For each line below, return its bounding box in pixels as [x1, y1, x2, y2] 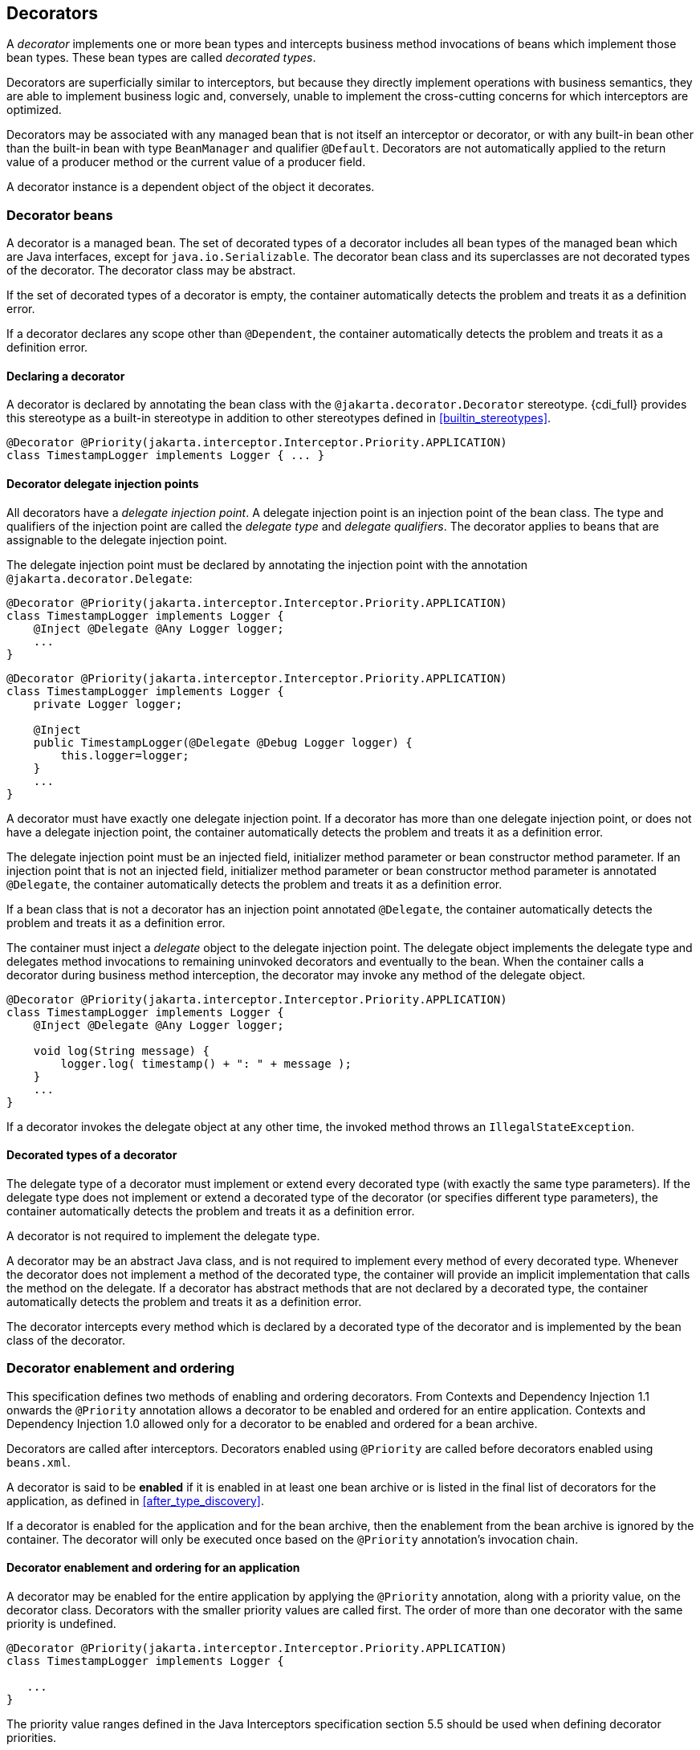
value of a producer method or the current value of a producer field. [6, 155, 366, 169]
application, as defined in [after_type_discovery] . [6, 1493, 264, 1508]
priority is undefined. [6, 1616, 116, 1630]
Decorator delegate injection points [6, 477, 199, 490]
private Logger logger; [33, 697, 183, 710]
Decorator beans [6, 206, 113, 223]
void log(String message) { [33, 1044, 210, 1057]
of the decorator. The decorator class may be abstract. [6, 263, 296, 278]
